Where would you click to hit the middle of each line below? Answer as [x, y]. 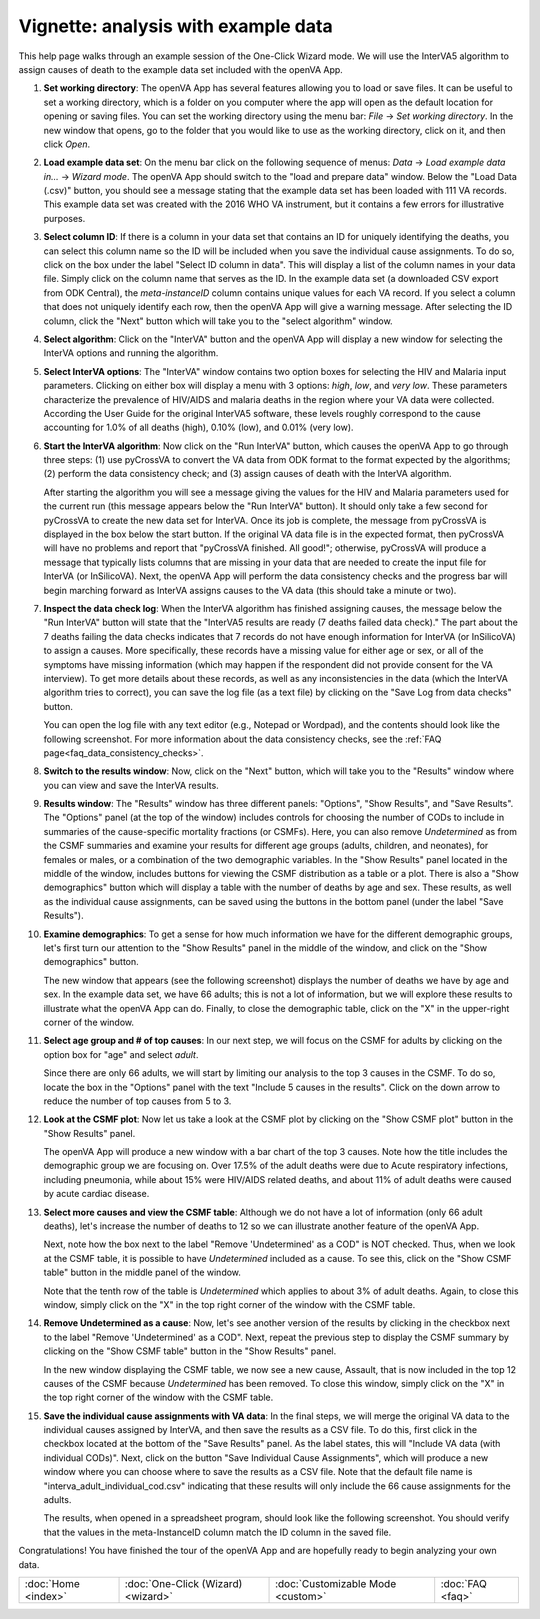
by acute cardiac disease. [96, 1194]
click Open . [67, 144]
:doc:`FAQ [463, 1583]
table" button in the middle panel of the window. [142, 1272]
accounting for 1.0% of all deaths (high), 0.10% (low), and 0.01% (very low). [198, 427]
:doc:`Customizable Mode [336, 1583]
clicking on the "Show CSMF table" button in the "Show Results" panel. [190, 1351]
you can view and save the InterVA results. [131, 785]
